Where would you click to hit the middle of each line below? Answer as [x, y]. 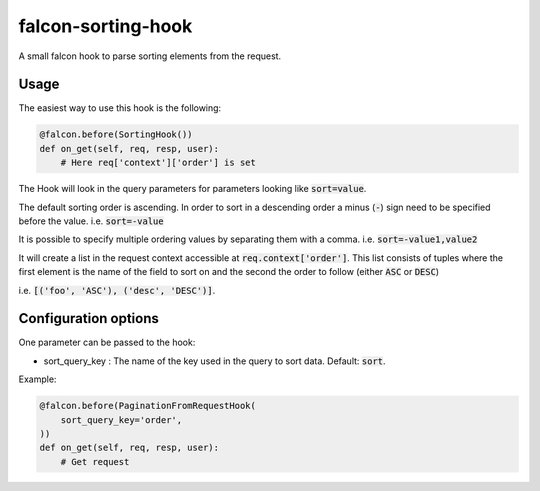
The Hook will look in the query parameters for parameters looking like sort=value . [192, 189]
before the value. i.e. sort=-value [91, 221]
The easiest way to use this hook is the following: [120, 108]
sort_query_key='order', [121, 419]
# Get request [95, 461]
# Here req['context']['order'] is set [158, 163]
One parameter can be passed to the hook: [107, 342]
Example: [37, 379]
